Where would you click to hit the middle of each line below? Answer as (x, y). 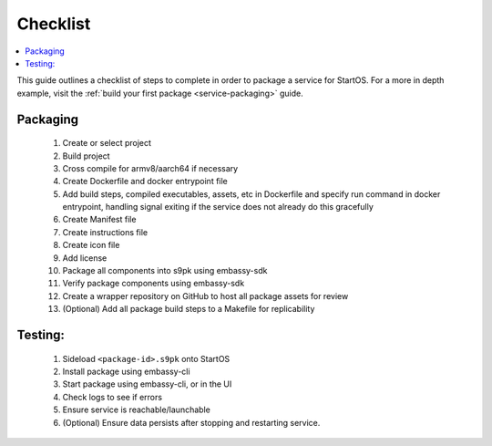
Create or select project (107, 143)
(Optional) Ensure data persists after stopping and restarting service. (191, 422)
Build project (86, 156)
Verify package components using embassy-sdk (154, 284)
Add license (85, 258)
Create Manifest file (99, 220)
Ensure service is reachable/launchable (137, 410)
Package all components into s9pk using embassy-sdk (165, 271)
